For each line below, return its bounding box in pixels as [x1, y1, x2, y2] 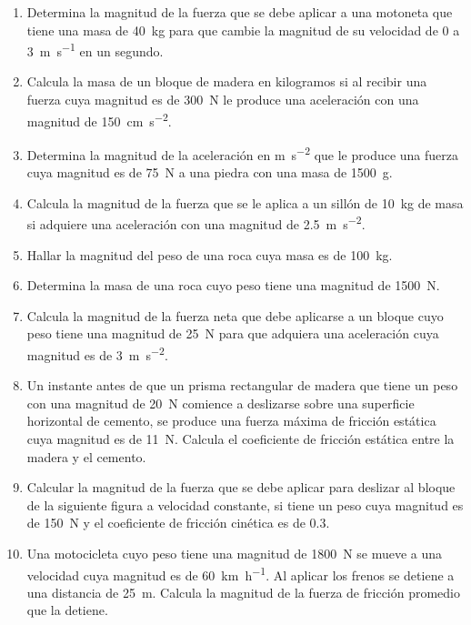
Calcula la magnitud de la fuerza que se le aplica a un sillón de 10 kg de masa [26, 193, 464, 212]
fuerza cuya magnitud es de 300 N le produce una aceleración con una [26, 90, 419, 109]
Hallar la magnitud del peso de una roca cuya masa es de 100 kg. [26, 245, 393, 264]
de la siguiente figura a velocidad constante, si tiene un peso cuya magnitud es [26, 495, 464, 514]
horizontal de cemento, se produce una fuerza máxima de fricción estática [26, 411, 436, 430]
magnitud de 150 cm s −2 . [26, 108, 172, 130]
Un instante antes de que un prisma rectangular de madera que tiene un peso [26, 376, 458, 395]
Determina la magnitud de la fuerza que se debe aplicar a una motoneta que [26, 3, 453, 21]
